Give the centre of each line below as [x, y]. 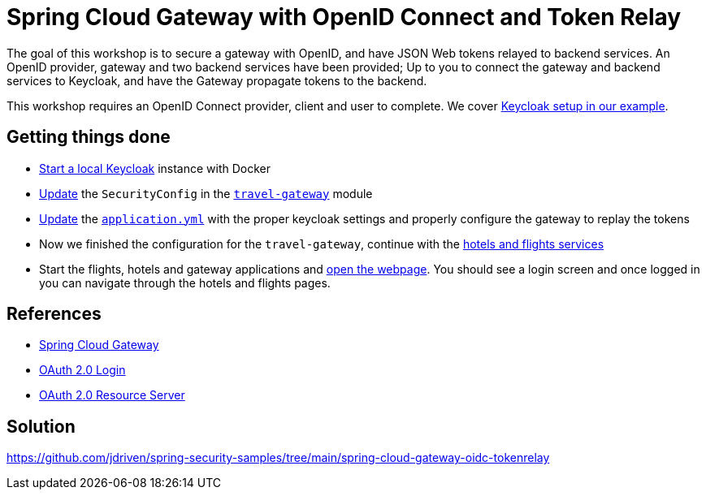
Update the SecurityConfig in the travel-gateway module [206, 193]
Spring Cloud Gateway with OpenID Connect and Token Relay [344, 17]
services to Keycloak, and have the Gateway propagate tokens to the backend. [217, 80]
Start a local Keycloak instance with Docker [155, 168]
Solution [41, 426]
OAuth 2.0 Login [82, 370]
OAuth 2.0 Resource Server [112, 395]
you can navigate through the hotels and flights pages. [185, 283]
